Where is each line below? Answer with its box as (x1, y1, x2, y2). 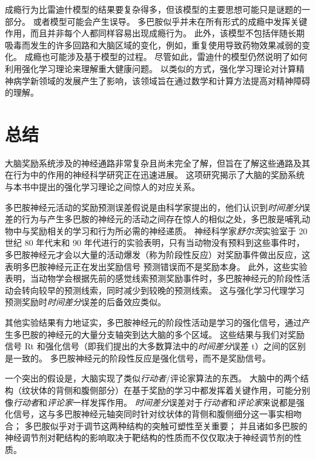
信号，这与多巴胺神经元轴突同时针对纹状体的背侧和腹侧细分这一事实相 (13, 408, 293, 420)
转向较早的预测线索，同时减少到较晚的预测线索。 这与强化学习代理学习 (21, 283, 305, 296)
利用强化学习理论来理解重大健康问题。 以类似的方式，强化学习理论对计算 (5, 62, 296, 74)
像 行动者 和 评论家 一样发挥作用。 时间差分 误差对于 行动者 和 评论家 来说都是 (5, 395, 296, 408)
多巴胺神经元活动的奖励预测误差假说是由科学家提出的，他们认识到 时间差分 (5, 200, 302, 213)
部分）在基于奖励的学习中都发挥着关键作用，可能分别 (98, 383, 310, 396)
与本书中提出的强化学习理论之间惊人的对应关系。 (5, 180, 200, 193)
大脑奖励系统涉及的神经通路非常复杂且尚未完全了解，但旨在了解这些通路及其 (5, 156, 310, 169)
